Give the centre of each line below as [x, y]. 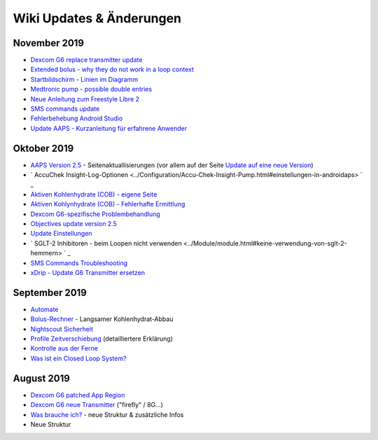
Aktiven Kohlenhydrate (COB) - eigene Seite [94, 194]
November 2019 [48, 43]
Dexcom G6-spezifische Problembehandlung [95, 214]
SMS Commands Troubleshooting [79, 263]
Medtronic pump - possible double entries [91, 89]
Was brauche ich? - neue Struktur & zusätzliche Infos [107, 414]
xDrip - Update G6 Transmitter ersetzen [88, 272]
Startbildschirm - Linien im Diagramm [84, 79]
